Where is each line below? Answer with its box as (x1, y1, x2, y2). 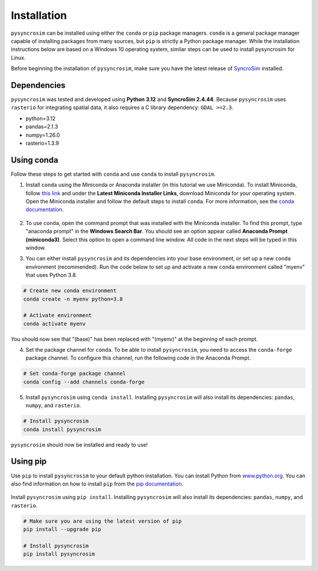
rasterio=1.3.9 (25, 139, 59, 147)
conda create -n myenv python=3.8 (23, 295, 123, 302)
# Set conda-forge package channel (23, 370, 126, 377)
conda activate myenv (23, 320, 86, 327)
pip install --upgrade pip (23, 526, 101, 533)
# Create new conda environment (23, 288, 117, 294)
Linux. (11, 54, 26, 61)
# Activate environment (23, 312, 92, 319)
